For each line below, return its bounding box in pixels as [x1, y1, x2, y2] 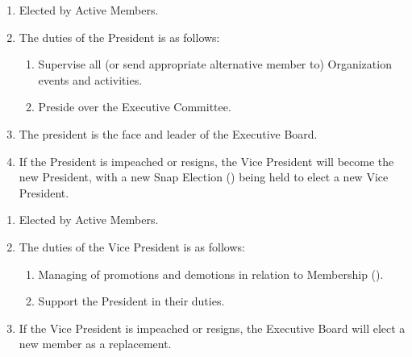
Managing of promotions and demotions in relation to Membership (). [38, 265, 384, 282]
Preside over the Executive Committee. [38, 98, 231, 115]
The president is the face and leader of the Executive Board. [19, 125, 318, 142]
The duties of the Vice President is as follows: [19, 238, 245, 255]
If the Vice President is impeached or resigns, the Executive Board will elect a [19, 319, 406, 336]
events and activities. [38, 71, 143, 88]
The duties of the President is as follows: [19, 28, 220, 45]
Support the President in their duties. [38, 293, 225, 309]
